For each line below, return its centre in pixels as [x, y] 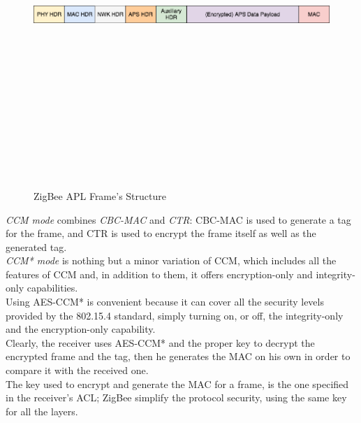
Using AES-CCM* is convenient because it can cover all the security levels [165, 302]
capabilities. [52, 288]
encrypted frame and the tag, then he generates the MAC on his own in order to [178, 356]
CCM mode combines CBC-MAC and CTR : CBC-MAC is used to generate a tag [178, 219]
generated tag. [36, 246]
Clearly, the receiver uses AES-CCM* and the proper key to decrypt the [160, 342]
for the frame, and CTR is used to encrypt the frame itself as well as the [161, 233]
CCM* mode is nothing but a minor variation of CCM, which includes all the [171, 260]
